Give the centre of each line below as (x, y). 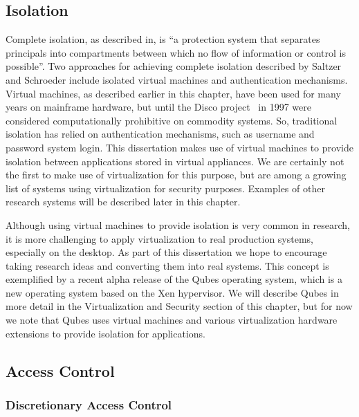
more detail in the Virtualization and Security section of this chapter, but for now (179, 306)
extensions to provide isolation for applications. (105, 333)
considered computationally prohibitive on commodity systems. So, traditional (172, 120)
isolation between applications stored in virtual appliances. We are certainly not (175, 161)
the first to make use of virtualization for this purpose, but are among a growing (176, 175)
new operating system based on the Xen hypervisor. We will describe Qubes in (172, 292)
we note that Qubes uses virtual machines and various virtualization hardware (172, 320)
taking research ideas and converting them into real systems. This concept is (167, 265)
